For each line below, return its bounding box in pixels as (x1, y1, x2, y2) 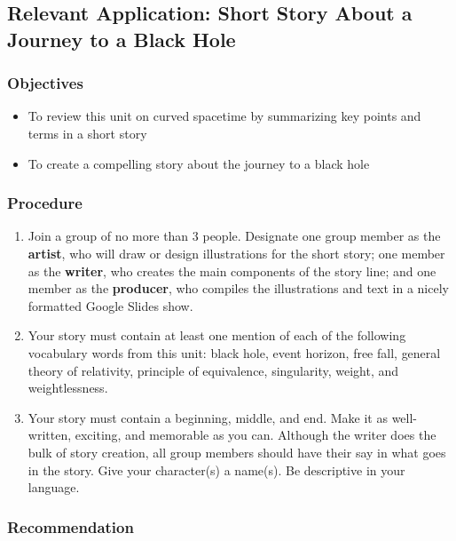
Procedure (7, 192, 83, 214)
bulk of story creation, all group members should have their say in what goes (28, 442, 446, 461)
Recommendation (7, 515, 134, 537)
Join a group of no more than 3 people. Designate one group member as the (28, 227, 441, 245)
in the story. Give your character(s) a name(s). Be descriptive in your (28, 460, 405, 479)
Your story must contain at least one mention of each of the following (28, 326, 406, 345)
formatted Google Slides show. (28, 296, 193, 314)
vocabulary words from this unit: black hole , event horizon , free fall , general (28, 343, 441, 362)
